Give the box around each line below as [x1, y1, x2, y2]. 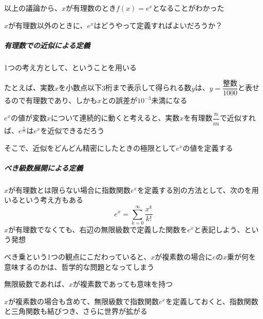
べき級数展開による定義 [4, 162, 83, 173]
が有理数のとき [66, 3, 117, 13]
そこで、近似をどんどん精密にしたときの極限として [4, 142, 176, 153]
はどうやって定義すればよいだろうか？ [93, 19, 222, 30]
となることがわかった [152, 3, 224, 13]
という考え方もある [18, 194, 83, 205]
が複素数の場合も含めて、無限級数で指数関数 [8, 295, 159, 306]
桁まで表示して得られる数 [105, 82, 192, 93]
